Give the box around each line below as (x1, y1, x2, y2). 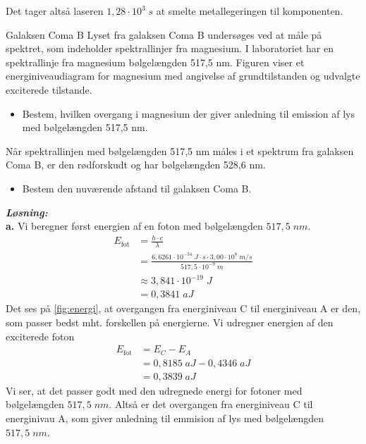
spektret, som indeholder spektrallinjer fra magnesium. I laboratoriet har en (6, 41, 334, 56)
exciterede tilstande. (6, 82, 92, 97)
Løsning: (6, 204, 48, 219)
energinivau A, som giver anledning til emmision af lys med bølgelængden (6, 410, 324, 425)
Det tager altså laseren (6, 4, 104, 18)
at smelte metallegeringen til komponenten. (156, 4, 343, 18)
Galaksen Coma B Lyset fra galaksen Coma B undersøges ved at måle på (6, 27, 322, 42)
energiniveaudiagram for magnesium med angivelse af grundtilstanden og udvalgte (6, 68, 360, 83)
